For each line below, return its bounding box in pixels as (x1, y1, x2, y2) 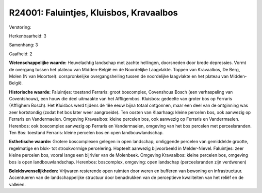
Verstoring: (9, 24, 32, 30)
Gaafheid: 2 (9, 51, 33, 57)
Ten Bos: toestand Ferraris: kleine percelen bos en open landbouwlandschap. (9, 130, 164, 136)
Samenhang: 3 (9, 42, 38, 48)
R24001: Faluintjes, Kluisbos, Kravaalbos (9, 7, 178, 18)
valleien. (9, 181, 26, 187)
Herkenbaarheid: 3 (9, 33, 47, 39)
